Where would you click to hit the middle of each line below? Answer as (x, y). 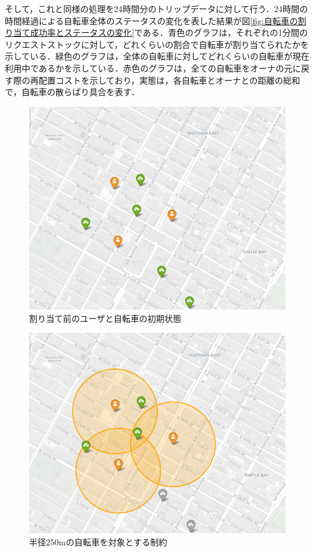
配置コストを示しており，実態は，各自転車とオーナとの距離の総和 (169, 80)
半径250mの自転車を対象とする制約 (98, 541)
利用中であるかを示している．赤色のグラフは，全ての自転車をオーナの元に (153, 68)
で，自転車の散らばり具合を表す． (72, 92)
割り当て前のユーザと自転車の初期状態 (105, 318)
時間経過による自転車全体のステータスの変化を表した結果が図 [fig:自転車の (152, 20)
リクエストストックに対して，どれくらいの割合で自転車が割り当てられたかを (157, 44)
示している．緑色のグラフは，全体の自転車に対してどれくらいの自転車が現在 (157, 56)
